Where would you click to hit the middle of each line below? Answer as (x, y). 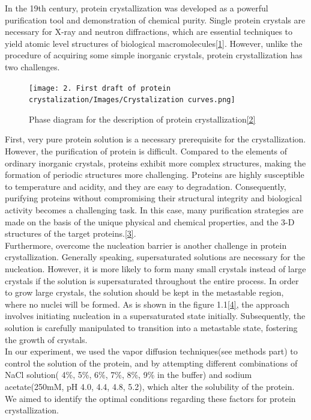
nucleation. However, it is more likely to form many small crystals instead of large (155, 269)
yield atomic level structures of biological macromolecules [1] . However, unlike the (154, 43)
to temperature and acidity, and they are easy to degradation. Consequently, (146, 186)
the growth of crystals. (46, 339)
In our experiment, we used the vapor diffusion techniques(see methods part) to (151, 351)
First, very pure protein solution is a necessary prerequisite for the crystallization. (155, 139)
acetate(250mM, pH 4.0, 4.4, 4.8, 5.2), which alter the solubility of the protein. (150, 386)
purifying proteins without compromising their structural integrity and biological (153, 198)
